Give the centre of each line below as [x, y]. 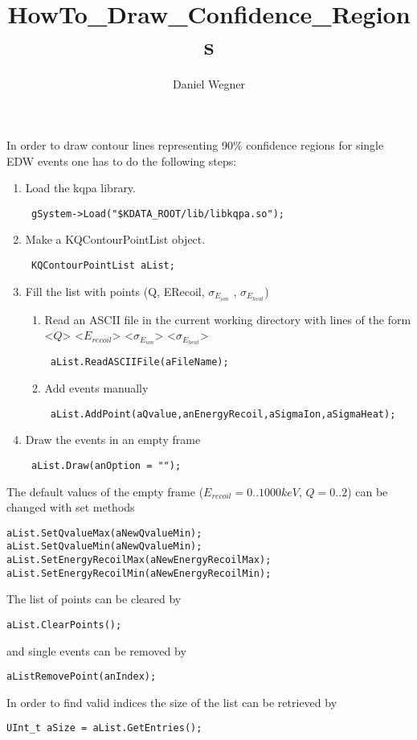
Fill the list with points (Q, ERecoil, [115, 291]
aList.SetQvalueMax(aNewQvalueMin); [104, 533]
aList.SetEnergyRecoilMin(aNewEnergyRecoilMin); [139, 573]
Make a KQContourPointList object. [115, 239]
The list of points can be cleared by [94, 599]
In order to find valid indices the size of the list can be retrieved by [172, 702]
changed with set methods [71, 507]
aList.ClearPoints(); [64, 625]
